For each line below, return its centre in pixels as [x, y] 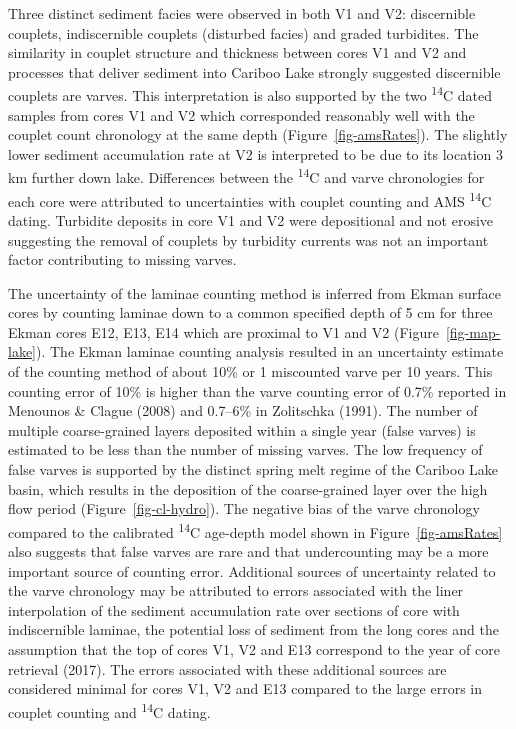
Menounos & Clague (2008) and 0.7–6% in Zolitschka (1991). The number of [243, 410]
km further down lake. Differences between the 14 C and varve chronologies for [246, 176]
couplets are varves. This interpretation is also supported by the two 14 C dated [250, 94]
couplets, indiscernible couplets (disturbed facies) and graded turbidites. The [243, 32]
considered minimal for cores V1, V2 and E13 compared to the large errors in [245, 688]
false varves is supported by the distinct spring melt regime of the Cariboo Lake [253, 469]
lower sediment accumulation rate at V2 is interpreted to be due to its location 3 [256, 153]
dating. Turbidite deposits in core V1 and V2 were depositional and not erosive [251, 219]
